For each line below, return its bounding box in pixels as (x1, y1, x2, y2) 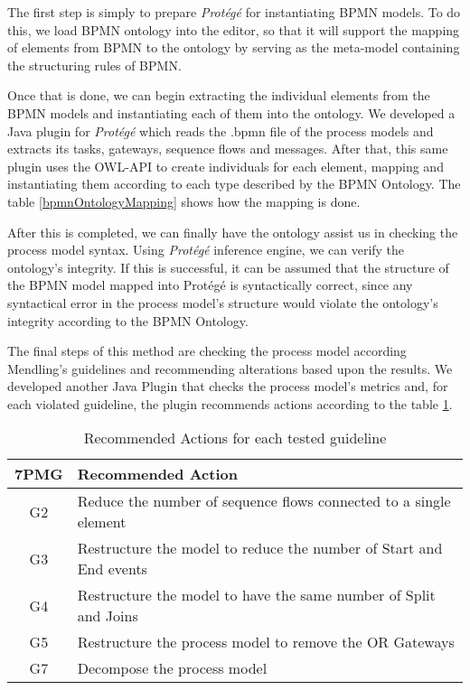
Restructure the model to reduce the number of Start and (77, 537, 443, 559)
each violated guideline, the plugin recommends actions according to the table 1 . (7, 394, 453, 413)
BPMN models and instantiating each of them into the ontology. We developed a (7, 103, 456, 122)
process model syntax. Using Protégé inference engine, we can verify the (7, 240, 405, 259)
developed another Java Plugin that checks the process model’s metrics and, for (7, 377, 448, 396)
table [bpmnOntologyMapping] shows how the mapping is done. (7, 191, 361, 210)
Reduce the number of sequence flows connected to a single (77, 490, 451, 512)
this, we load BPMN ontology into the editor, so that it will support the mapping (7, 20, 460, 39)
